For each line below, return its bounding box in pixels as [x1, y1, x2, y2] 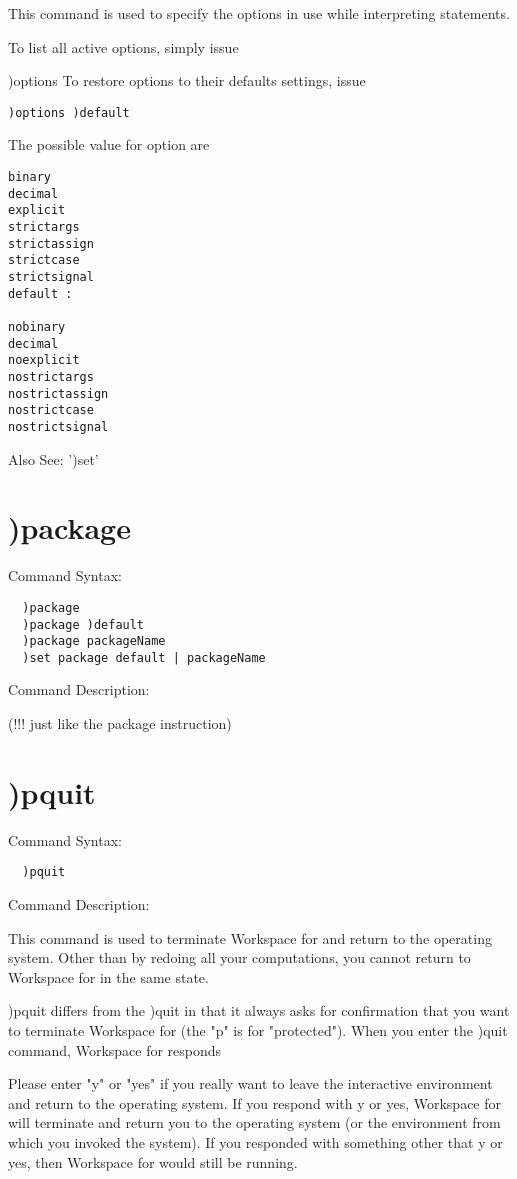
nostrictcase [8, 403, 94, 418]
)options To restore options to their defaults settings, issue [8, 70, 366, 91]
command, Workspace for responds [8, 1039, 222, 1060]
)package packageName [22, 634, 166, 649]
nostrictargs [8, 369, 94, 384]
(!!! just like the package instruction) [8, 713, 232, 734]
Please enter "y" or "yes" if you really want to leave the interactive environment [8, 1073, 493, 1094]
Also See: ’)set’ [8, 448, 99, 469]
